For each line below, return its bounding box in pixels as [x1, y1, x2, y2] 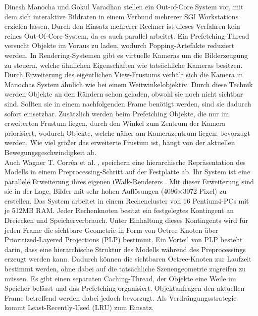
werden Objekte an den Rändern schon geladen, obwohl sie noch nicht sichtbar [4, 89, 243, 99]
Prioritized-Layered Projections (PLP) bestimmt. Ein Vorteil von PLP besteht [4, 234, 243, 245]
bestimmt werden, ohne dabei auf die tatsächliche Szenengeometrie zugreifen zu [4, 263, 246, 274]
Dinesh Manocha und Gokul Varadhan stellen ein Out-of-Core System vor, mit [4, 1, 244, 11]
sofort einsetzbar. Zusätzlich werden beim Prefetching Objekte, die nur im [4, 108, 229, 118]
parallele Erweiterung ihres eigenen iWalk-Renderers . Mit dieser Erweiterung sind [4, 176, 254, 186]
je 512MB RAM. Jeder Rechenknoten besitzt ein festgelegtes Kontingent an [4, 205, 234, 215]
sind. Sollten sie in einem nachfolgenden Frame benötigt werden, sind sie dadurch [4, 98, 252, 108]
